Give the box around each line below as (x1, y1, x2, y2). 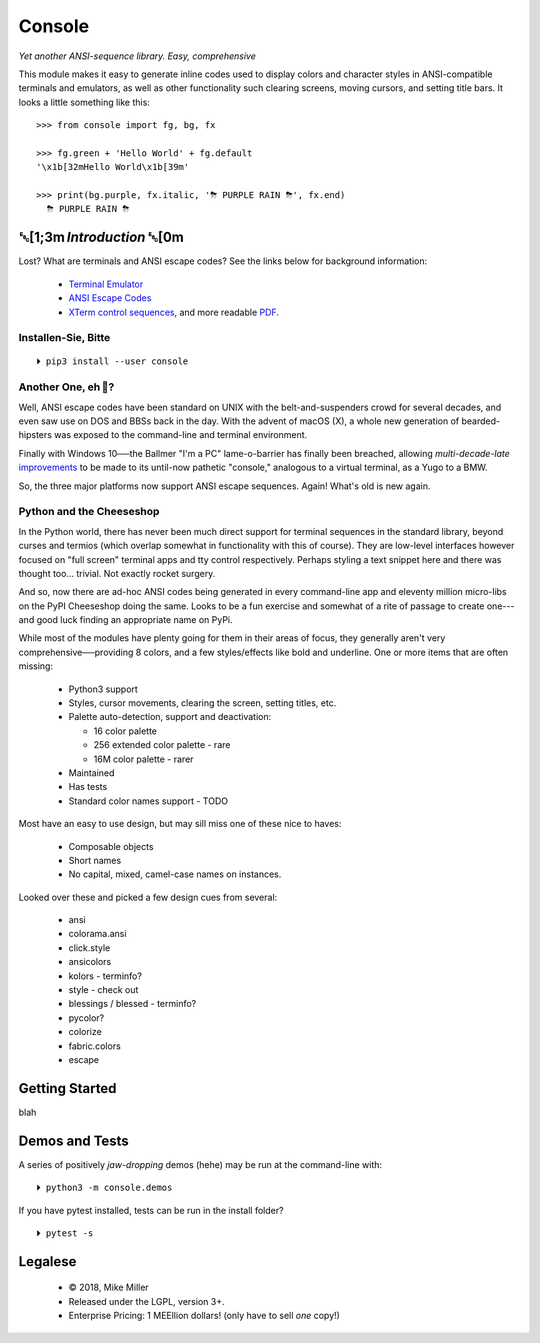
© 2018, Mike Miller (68, 1281, 149, 1294)
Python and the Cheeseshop (18, 505, 160, 519)
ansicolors (68, 956, 112, 968)
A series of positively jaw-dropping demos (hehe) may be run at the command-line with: (18, 1158, 383, 1170)
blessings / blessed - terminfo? (68, 998, 197, 1010)
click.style (68, 941, 111, 954)
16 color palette (93, 725, 158, 737)
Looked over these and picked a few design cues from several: (18, 891, 278, 903)
